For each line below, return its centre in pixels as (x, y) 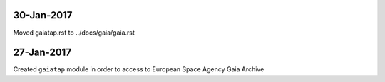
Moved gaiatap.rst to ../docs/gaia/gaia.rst (74, 33)
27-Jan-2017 (42, 53)
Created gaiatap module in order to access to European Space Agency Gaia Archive (139, 69)
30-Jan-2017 (43, 15)
